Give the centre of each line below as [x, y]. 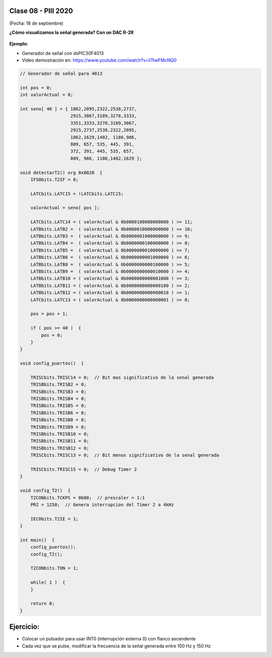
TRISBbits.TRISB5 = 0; [58, 406]
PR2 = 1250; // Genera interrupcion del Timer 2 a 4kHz [102, 504]
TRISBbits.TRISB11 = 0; [60, 441]
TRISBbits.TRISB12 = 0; [60, 448]
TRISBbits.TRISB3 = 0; [58, 392]
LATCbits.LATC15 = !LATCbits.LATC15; [77, 194]
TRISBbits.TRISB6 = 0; [58, 413]
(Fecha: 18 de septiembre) [37, 23]
